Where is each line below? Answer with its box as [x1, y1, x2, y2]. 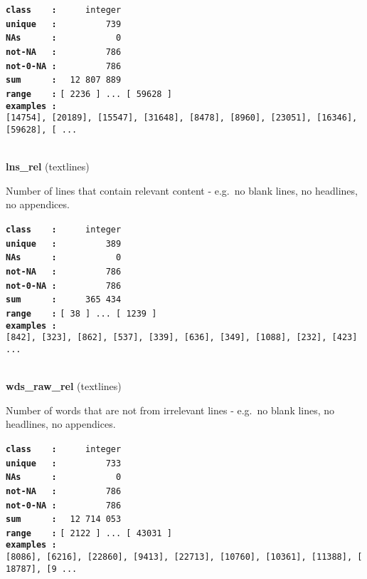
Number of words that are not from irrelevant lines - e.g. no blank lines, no [6, 402, 335, 417]
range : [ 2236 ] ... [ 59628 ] [6, 88, 172, 99]
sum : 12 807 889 [6, 75, 122, 86]
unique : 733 [6, 458, 122, 468]
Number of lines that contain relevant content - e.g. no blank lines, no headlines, [6, 183, 358, 198]
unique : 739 [6, 19, 122, 29]
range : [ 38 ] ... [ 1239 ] [6, 308, 157, 319]
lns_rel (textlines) [6, 159, 90, 174]
